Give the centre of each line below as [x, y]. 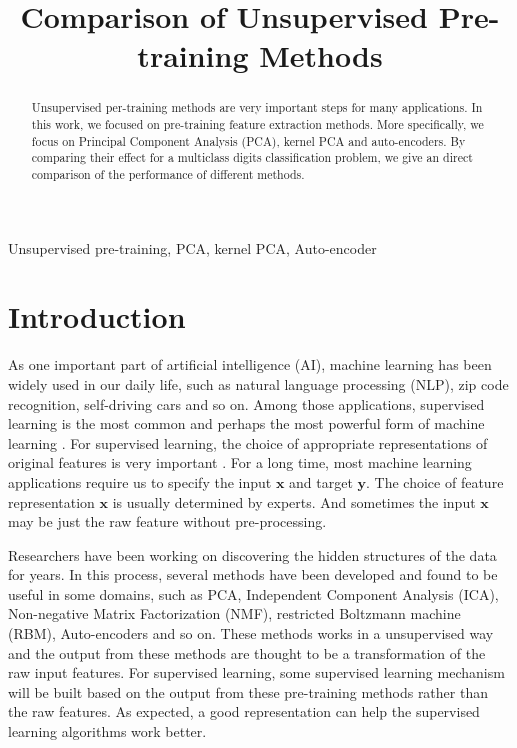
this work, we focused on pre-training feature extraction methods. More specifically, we [257, 124]
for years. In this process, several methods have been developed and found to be [253, 574]
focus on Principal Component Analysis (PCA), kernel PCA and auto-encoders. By [248, 140]
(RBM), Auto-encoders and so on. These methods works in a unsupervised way [251, 633]
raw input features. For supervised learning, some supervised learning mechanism [256, 672]
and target [321, 481]
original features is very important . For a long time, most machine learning [240, 462]
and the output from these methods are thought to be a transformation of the [247, 652]
